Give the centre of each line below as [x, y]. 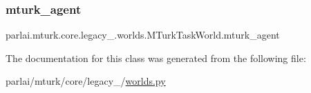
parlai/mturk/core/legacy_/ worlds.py [86, 81]
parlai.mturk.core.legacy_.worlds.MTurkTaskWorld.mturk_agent [143, 35]
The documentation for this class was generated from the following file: [156, 58]
